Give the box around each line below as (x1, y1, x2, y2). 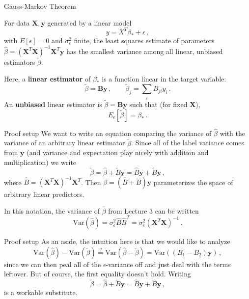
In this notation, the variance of (4, 205, 100, 216)
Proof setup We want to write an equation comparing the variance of (4, 128, 212, 138)
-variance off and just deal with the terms (106, 259, 231, 269)
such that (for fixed (129, 99, 188, 109)
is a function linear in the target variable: (102, 73, 226, 83)
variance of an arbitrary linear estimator (4, 137, 125, 148)
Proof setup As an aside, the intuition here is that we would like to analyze (4, 236, 230, 246)
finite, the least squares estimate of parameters (74, 35, 215, 45)
